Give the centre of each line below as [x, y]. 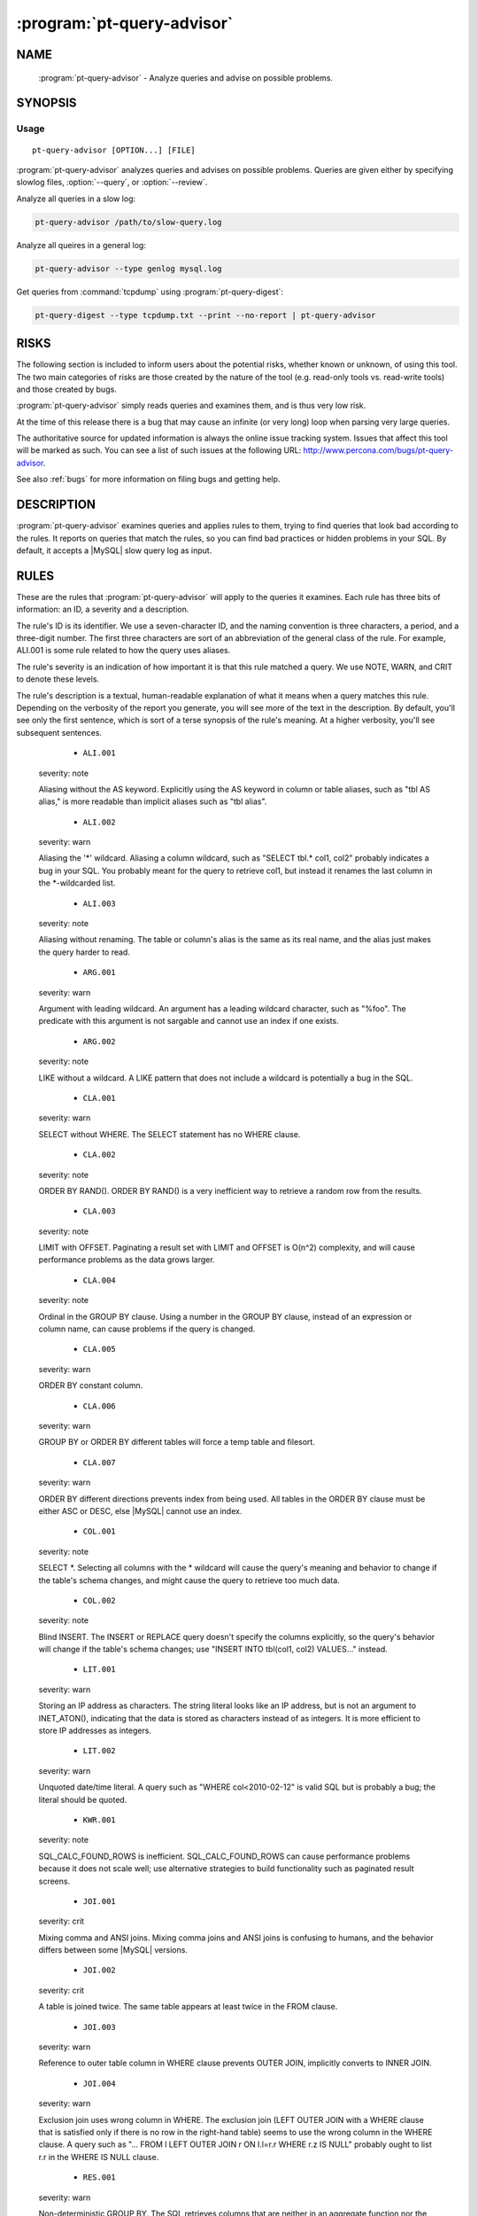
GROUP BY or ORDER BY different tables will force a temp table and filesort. [177, 1442]
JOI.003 [100, 2027]
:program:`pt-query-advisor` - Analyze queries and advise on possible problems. [186, 78]
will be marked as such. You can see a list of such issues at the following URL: [159, 450]
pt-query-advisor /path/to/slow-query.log [128, 222]
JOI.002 [100, 1970]
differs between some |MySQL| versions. [113, 1950]
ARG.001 [100, 972]
